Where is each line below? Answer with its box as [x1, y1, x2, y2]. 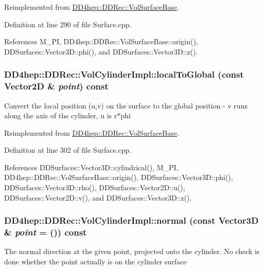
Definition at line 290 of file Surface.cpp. [4, 19, 132, 29]
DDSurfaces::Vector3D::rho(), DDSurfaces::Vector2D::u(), [4, 182, 185, 193]
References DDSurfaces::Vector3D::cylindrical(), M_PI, [4, 161, 179, 172]
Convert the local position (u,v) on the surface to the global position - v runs [4, 100, 248, 111]
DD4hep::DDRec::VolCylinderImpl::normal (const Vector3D [4, 214, 259, 227]
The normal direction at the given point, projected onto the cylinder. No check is [4, 246, 260, 257]
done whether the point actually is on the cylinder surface [4, 256, 187, 266]
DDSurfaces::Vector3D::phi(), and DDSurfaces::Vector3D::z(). [4, 46, 198, 57]
